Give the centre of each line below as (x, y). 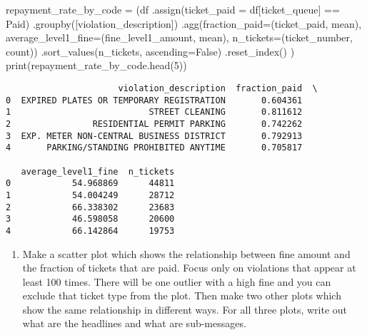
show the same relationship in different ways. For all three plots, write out (185, 309)
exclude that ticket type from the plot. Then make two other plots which (182, 295)
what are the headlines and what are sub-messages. (134, 323)
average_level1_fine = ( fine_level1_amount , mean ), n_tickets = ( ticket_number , (179, 37)
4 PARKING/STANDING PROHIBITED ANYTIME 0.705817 (154, 148)
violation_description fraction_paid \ (218, 88)
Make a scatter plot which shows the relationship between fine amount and (186, 253)
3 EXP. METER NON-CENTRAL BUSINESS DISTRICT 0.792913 (154, 136)
